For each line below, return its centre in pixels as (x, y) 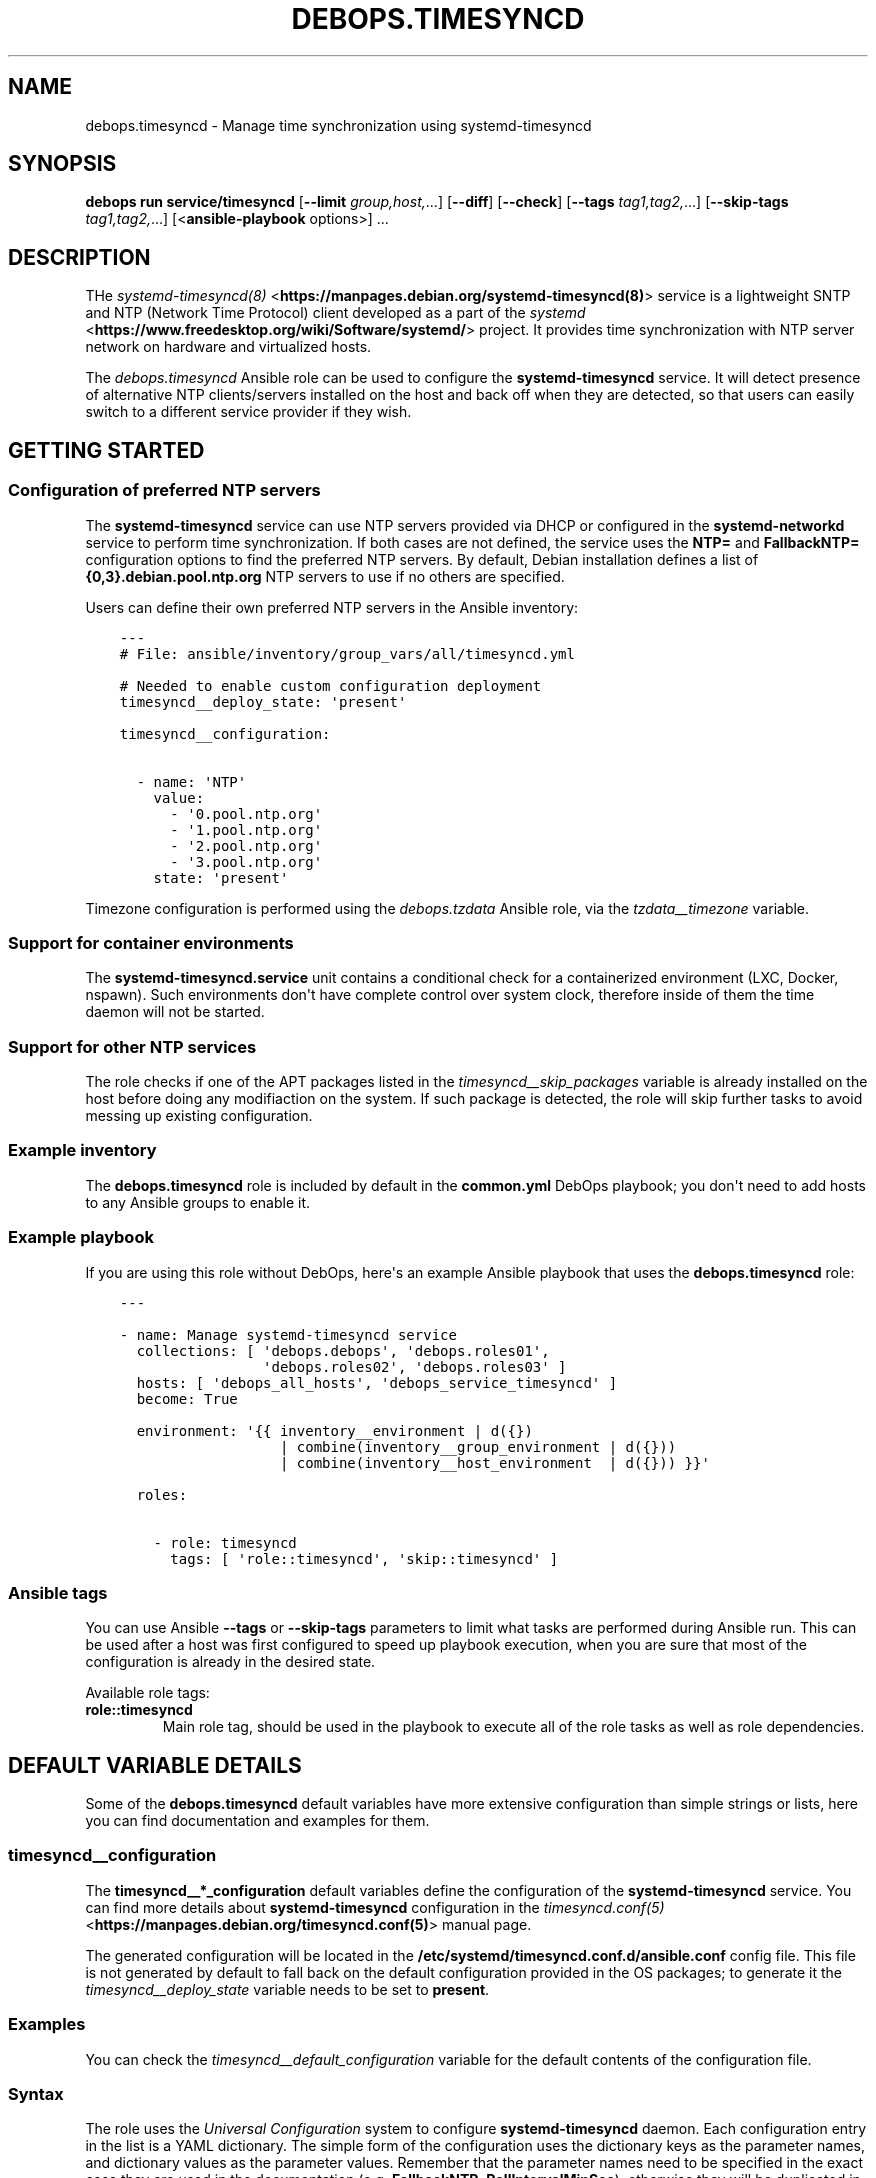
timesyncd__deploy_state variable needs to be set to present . (287, 1989)
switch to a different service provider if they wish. (248, 412)
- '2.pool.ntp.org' (246, 845)
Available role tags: (147, 1693)
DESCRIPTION (79, 257)
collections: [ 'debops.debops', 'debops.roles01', (343, 1350)
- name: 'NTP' (191, 781)
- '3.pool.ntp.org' (246, 861)
